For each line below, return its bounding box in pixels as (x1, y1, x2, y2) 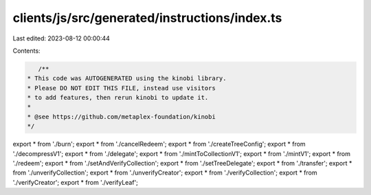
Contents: (12, 47, 41, 55)
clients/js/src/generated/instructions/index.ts (12, 10, 282, 25)
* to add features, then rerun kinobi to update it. (27, 94, 209, 102)
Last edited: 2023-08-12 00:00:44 (12, 34, 110, 42)
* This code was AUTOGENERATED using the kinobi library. (27, 75, 227, 82)
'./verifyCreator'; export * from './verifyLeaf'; (12, 178, 139, 186)
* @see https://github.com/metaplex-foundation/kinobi (27, 113, 216, 120)
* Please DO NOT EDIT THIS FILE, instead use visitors (27, 84, 216, 92)
